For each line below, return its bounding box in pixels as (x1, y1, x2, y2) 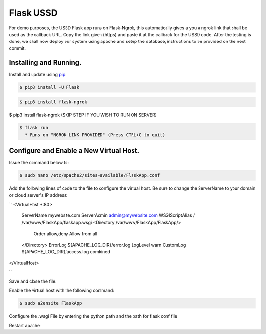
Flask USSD (9, 7, 58, 18)
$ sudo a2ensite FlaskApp (19, 300, 82, 306)
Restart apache (9, 322, 40, 328)
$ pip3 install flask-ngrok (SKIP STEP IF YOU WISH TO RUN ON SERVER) (9, 112, 157, 118)
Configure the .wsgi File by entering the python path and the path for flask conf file (9, 313, 177, 319)
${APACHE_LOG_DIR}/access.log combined (21, 249, 110, 254)
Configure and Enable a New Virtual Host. (9, 146, 140, 155)
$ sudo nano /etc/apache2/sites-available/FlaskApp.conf (19, 173, 160, 178)
